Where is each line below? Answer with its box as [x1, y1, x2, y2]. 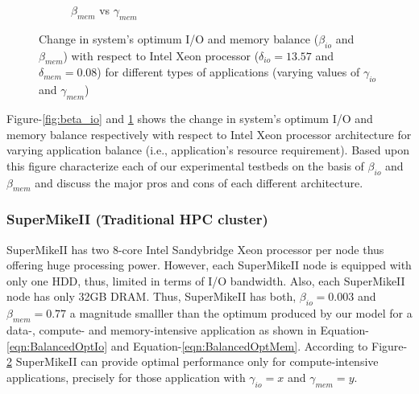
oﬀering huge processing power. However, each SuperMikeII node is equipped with [6, 257, 412, 273]
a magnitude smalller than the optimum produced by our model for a [69, 305, 413, 322]
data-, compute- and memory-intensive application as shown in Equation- [6, 321, 370, 338]
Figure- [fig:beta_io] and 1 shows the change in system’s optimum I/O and [6, 109, 373, 126]
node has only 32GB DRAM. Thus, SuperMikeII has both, [6, 288, 297, 305]
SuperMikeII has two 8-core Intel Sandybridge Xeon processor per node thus [6, 240, 384, 257]
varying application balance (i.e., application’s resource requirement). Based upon [6, 142, 409, 158]
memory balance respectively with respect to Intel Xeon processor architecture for [6, 125, 412, 142]
